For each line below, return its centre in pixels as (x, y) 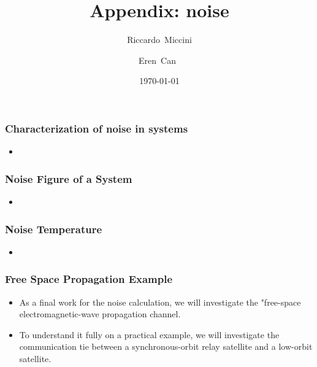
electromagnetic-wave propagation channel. (100, 314)
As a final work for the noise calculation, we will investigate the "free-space (160, 302)
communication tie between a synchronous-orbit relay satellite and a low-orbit (166, 346)
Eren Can (157, 60)
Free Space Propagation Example (89, 279)
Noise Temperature (54, 229)
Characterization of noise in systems (97, 128)
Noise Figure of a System (69, 178)
